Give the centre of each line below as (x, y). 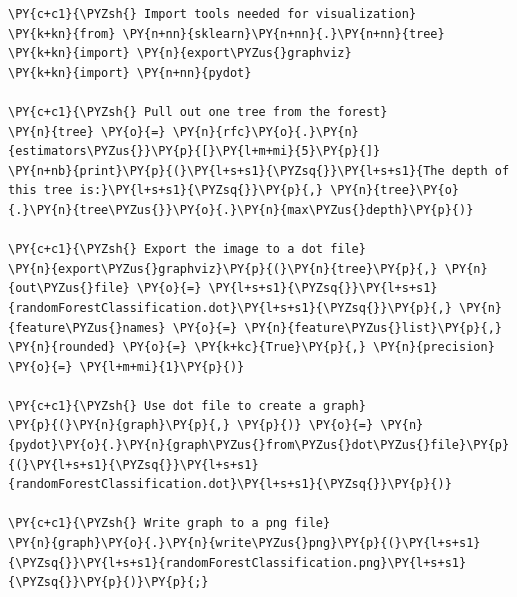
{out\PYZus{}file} (69, 288)
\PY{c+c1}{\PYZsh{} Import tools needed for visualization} (212, 14)
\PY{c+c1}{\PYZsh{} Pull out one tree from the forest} (198, 111)
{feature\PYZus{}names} (87, 327)
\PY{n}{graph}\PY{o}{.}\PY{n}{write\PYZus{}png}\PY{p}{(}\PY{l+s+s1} (244, 543)
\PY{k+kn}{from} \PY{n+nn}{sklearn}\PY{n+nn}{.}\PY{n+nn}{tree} (226, 33)
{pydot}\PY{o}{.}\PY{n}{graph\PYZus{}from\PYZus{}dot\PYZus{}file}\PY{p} (259, 445)
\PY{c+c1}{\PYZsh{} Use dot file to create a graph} (187, 405)
